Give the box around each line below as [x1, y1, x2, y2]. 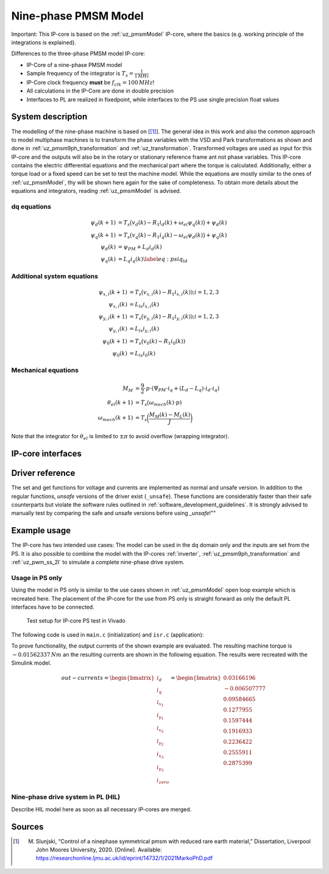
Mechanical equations [11, 366, 79, 374]
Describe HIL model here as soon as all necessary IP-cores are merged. [11, 805, 192, 813]
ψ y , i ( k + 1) [98, 313, 128, 322]
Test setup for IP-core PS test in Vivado [26, 617, 126, 624]
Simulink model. [11, 659, 52, 666]
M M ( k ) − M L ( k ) [149, 411, 191, 419]
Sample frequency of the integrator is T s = [26, 70, 134, 79]
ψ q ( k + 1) [90, 231, 116, 240]
